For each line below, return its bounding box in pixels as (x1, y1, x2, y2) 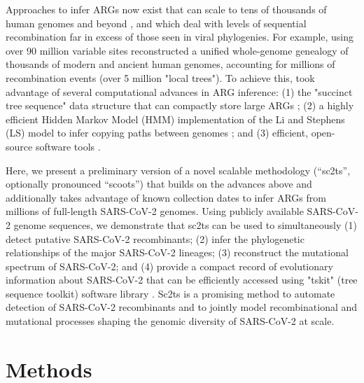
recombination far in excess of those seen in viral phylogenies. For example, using (6, 29, 354, 44)
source (6, 139, 33, 153)
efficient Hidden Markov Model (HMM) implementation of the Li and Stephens (6, 111, 345, 126)
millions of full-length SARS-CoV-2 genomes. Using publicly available (6, 204, 304, 218)
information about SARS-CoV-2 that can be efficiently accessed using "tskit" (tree (6, 272, 358, 287)
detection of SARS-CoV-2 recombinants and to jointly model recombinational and (6, 300, 358, 314)
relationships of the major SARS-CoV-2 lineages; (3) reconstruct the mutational (6, 245, 349, 260)
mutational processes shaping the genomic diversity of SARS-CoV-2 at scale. (6, 314, 335, 328)
